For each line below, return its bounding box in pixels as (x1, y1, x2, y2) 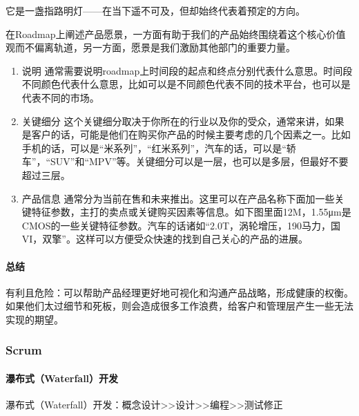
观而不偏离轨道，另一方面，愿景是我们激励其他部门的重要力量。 (6, 40, 295, 55)
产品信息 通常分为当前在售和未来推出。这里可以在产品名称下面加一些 (21, 191, 335, 205)
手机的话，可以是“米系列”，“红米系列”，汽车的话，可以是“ (21, 140, 287, 155)
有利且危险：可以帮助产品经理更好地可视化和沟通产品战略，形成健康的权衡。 (6, 285, 353, 299)
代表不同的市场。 (21, 90, 99, 104)
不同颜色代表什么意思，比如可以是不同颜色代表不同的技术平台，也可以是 (21, 77, 351, 91)
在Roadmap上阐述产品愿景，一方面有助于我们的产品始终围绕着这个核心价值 (6, 26, 346, 41)
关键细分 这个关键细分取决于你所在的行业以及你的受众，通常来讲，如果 (21, 113, 345, 128)
